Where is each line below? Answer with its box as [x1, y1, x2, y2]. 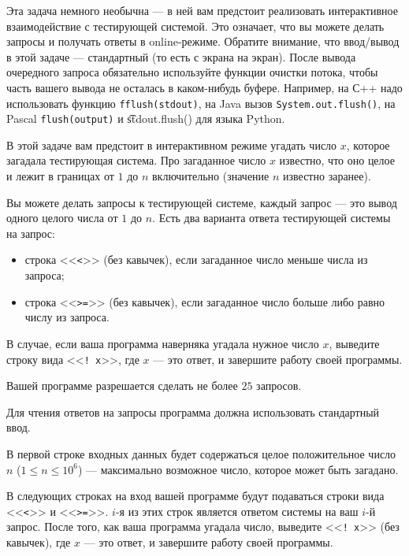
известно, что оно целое [279, 152, 395, 169]
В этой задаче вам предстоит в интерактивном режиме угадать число [6, 136, 337, 153]
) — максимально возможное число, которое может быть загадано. [77, 461, 399, 477]
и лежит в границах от [6, 168, 114, 184]
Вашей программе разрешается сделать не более [6, 377, 238, 394]
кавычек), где [6, 534, 71, 550]
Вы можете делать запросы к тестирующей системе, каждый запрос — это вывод [6, 194, 397, 210]
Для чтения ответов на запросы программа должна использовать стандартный [6, 403, 380, 420]
